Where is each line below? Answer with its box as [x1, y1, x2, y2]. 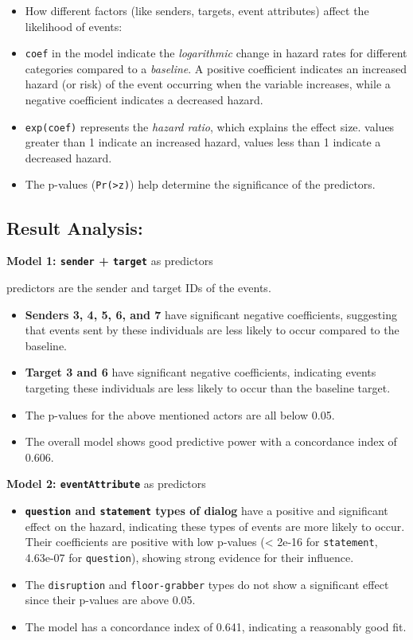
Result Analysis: [6, 215, 143, 240]
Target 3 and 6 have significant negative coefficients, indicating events [25, 364, 376, 380]
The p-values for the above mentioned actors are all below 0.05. [25, 406, 335, 423]
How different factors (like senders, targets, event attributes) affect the [25, 2, 369, 18]
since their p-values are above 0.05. [25, 591, 196, 608]
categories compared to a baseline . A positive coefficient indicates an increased [25, 60, 407, 76]
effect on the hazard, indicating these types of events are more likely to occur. [25, 517, 405, 534]
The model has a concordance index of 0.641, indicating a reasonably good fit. [25, 618, 407, 634]
